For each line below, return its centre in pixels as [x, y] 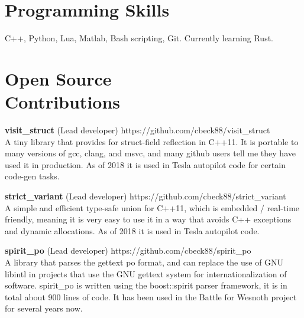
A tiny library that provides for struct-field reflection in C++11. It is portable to [152, 141]
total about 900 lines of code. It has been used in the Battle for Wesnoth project [151, 296]
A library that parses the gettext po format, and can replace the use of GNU [144, 262]
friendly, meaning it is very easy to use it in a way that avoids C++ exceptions [148, 219]
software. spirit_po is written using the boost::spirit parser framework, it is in [146, 285]
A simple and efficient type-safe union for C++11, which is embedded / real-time [152, 207]
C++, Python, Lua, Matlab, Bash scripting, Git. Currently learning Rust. [139, 38]
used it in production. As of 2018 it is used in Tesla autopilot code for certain [145, 164]
